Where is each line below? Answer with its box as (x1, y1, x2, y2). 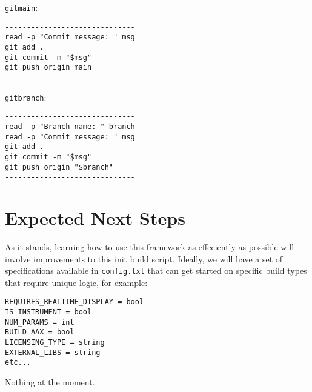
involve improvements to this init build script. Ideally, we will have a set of (5, 252, 283, 265)
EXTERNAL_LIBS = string (5, 348, 101, 357)
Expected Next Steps (5, 205, 185, 230)
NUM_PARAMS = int (5, 317, 75, 327)
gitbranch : (5, 90, 47, 103)
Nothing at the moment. (5, 376, 95, 388)
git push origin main (5, 63, 92, 72)
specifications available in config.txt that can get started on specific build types (5, 264, 307, 277)
